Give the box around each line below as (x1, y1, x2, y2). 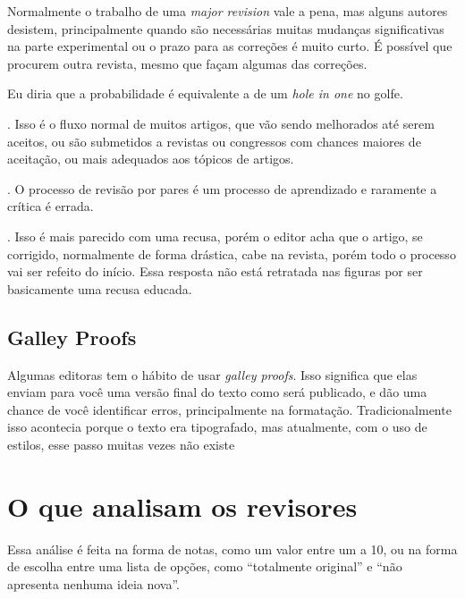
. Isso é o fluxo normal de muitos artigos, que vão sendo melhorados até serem (7, 114, 435, 132)
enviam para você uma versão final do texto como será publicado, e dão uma (7, 383, 427, 401)
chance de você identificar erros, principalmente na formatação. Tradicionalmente (7, 400, 452, 418)
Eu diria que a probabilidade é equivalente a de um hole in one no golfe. (7, 84, 403, 103)
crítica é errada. (7, 197, 94, 215)
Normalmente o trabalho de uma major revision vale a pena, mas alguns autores (7, 2, 448, 20)
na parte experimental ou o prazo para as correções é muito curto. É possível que (7, 37, 452, 55)
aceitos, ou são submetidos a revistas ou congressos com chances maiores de (7, 131, 421, 150)
